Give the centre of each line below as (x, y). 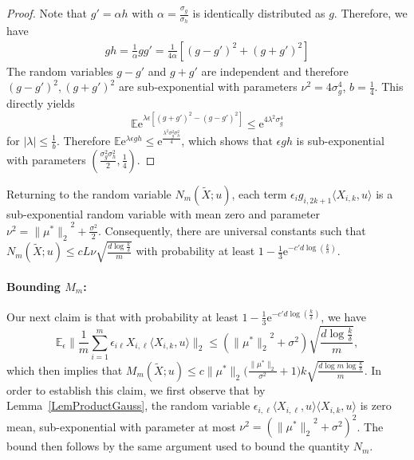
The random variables (60, 71)
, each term (259, 193)
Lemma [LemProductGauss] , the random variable (128, 405)
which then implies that (65, 370)
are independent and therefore (275, 71)
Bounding (34, 286)
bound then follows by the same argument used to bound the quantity (178, 446)
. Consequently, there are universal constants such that (232, 230)
